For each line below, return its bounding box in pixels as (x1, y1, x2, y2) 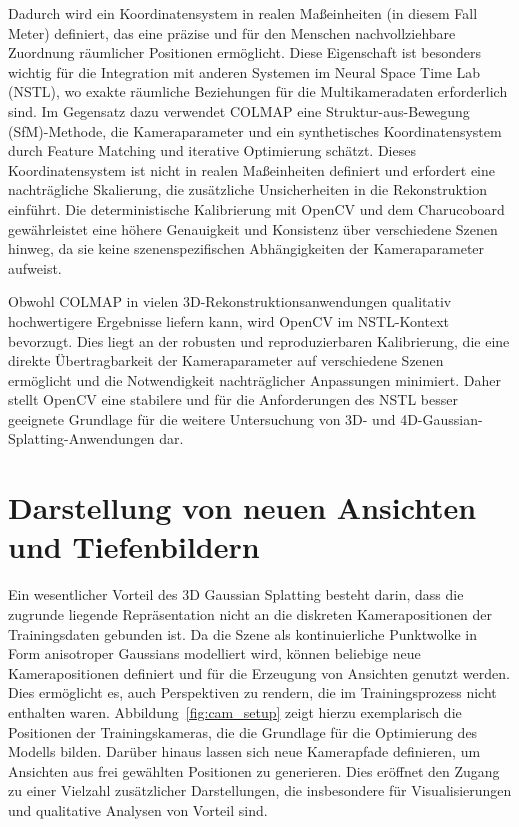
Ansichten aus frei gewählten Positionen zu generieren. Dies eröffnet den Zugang (8, 760, 500, 781)
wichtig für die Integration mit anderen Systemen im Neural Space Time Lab (8, 61, 481, 82)
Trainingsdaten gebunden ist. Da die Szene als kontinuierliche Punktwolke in (8, 623, 477, 644)
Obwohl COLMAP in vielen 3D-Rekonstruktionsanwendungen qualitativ (8, 291, 452, 312)
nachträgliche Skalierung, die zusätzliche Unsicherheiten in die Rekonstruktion (8, 179, 487, 200)
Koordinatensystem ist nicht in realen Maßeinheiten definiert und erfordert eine (8, 159, 496, 180)
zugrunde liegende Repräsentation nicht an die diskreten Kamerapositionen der (8, 603, 493, 624)
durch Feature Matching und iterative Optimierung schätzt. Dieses (8, 140, 416, 161)
